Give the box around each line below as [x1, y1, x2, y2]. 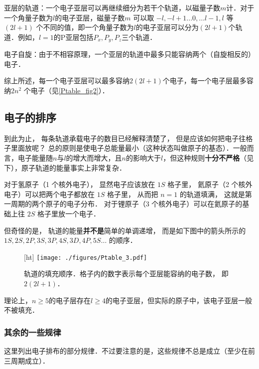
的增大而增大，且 [66, 153, 122, 163]
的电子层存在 [49, 295, 91, 305]
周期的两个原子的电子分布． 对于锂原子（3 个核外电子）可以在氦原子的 [10, 198, 243, 209]
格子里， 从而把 [107, 188, 158, 199]
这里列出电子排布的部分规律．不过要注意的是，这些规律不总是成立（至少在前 [4, 346, 255, 356]
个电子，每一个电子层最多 [162, 75, 247, 86]
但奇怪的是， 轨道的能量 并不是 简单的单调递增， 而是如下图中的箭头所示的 [4, 225, 246, 235]
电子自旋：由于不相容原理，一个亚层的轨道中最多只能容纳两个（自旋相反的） [4, 49, 255, 59]
